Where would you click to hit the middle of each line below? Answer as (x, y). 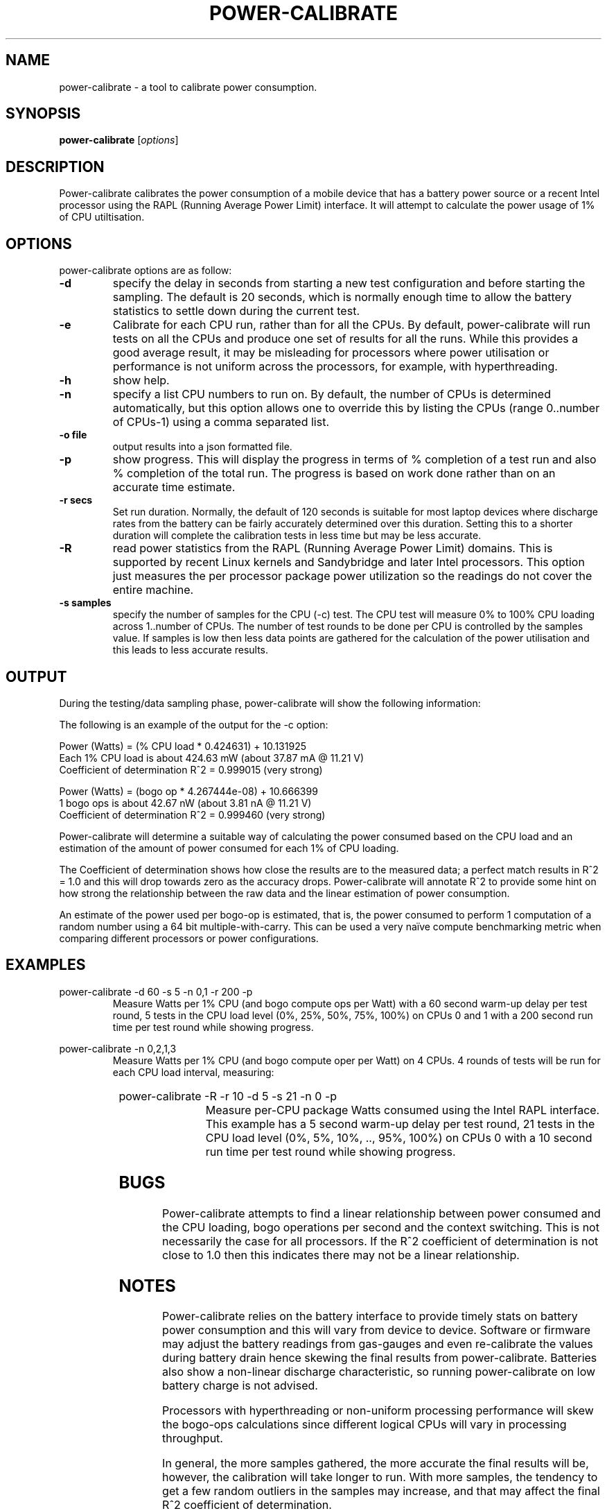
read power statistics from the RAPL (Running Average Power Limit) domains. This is (333, 548)
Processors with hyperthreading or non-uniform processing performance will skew (378, 1411)
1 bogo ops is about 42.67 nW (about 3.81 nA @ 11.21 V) (185, 803)
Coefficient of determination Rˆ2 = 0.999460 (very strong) (192, 814)
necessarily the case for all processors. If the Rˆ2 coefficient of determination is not (380, 1241)
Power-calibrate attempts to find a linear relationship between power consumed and (381, 1213)
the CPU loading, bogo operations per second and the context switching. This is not (381, 1227)
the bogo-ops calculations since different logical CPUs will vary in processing (364, 1425)
